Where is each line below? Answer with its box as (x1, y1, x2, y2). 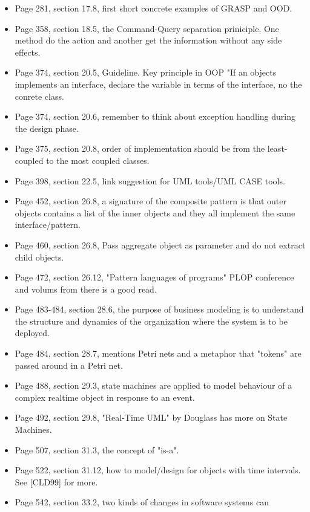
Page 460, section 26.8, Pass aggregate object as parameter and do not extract (15, 238, 306, 251)
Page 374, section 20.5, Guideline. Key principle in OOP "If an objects (15, 66, 277, 79)
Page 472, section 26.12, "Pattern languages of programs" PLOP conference (15, 271, 294, 284)
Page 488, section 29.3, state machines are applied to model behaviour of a (15, 379, 292, 392)
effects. (15, 45, 41, 58)
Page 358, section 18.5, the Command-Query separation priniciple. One (15, 22, 279, 34)
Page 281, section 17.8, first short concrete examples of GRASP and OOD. (15, 2, 292, 14)
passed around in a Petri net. (15, 358, 123, 371)
